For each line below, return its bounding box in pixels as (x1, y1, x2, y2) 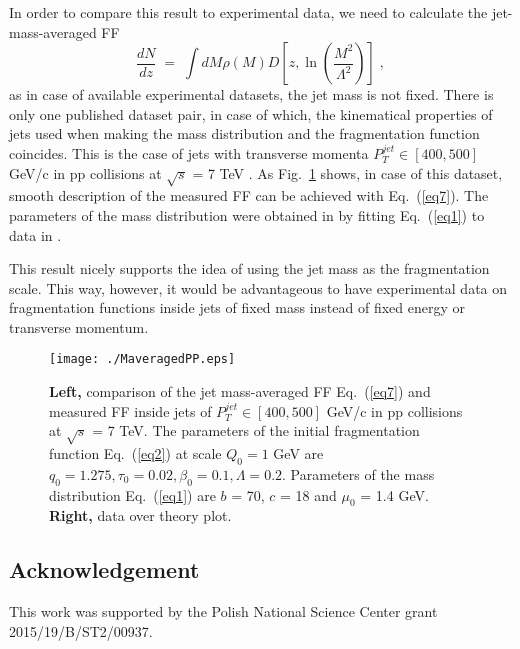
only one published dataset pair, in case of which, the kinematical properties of (9, 103, 493, 124)
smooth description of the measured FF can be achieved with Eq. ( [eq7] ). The (9, 185, 489, 206)
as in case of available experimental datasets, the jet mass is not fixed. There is (9, 84, 494, 105)
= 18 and (280, 484, 337, 505)
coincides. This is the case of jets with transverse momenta (9, 142, 369, 163)
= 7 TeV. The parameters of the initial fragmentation (92, 420, 420, 441)
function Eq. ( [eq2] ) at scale (49, 443, 222, 464)
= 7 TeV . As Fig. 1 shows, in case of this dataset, (192, 162, 503, 183)
